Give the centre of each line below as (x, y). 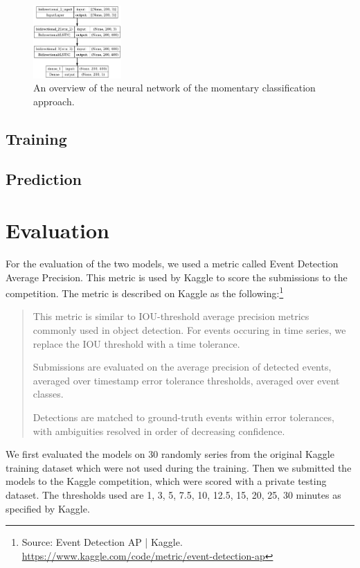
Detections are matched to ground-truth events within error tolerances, (183, 417)
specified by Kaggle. (48, 508)
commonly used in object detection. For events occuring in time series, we (189, 330)
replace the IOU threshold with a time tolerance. (136, 343)
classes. (48, 394)
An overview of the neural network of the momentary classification (174, 88)
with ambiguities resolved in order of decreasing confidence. (159, 431)
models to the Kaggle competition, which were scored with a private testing (166, 481)
